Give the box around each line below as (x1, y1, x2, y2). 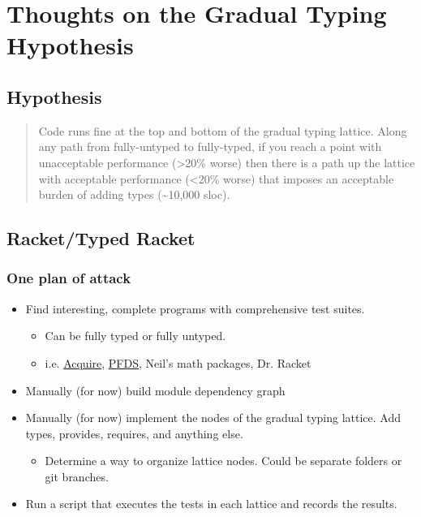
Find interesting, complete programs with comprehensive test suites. (25, 299, 365, 317)
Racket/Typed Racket (6, 226, 195, 251)
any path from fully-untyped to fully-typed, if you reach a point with (38, 138, 382, 155)
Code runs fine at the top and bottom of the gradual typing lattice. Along (38, 122, 407, 139)
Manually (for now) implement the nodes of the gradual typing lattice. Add (25, 409, 401, 426)
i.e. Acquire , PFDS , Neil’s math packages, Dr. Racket (45, 354, 311, 371)
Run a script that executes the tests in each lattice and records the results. (25, 495, 397, 512)
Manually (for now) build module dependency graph (25, 381, 286, 399)
